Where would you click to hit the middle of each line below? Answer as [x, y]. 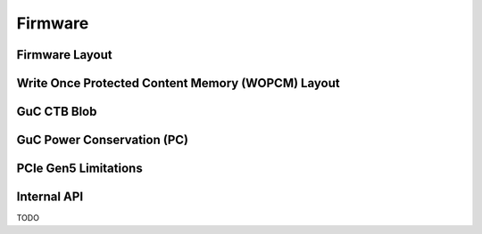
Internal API [50, 197]
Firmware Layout [65, 55]
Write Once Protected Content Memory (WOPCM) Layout [178, 83]
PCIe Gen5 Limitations [79, 169]
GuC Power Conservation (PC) [103, 140]
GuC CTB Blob [57, 112]
